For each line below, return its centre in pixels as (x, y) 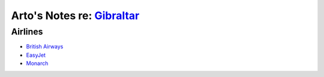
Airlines (27, 32)
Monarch (37, 63)
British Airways (45, 47)
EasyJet (36, 55)
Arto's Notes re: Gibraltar (75, 16)
